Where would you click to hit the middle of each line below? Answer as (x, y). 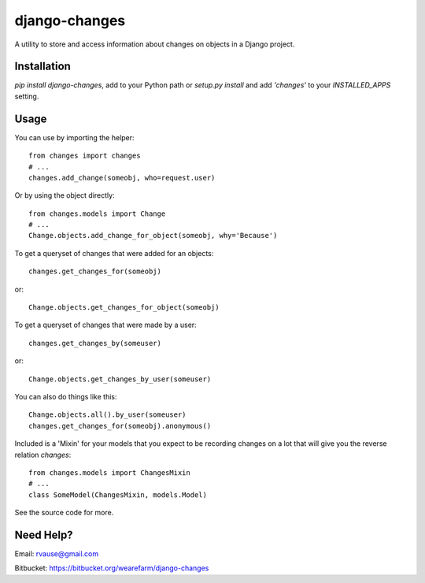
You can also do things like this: (66, 397)
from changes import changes (85, 156)
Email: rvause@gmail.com (56, 554)
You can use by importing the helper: (74, 137)
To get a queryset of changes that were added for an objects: (114, 253)
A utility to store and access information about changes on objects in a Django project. (155, 44)
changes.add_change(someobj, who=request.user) (122, 178)
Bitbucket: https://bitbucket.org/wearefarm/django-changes (112, 568)
